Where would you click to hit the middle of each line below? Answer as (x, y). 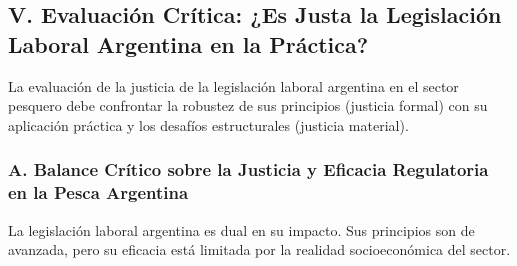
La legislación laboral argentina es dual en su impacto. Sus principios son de (241, 229)
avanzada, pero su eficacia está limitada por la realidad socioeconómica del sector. (259, 249)
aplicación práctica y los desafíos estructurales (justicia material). (208, 124)
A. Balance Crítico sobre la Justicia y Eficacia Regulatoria (248, 169)
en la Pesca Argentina (98, 192)
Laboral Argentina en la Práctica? (188, 43)
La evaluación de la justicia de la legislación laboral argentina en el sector (233, 85)
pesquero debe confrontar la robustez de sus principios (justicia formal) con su (248, 105)
